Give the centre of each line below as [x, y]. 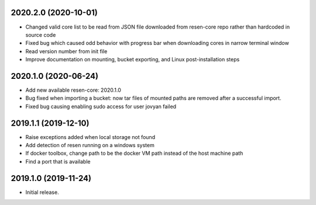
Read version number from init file [66, 51]
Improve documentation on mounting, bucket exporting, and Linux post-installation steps [133, 60]
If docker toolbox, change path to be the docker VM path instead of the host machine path [134, 153]
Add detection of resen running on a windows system [90, 145]
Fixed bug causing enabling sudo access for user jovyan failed [101, 106]
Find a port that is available [58, 161]
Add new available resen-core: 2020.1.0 [73, 90]
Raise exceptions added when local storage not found [90, 137]
